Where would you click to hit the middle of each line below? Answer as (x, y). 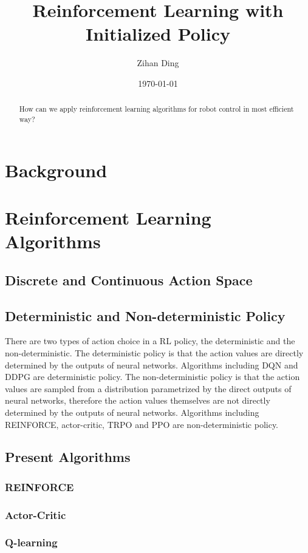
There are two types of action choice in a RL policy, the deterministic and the (150, 341)
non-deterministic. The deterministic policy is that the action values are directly (154, 352)
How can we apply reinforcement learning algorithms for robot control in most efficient (156, 109)
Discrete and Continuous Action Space (129, 280)
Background (56, 170)
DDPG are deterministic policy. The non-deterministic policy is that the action (152, 377)
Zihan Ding (158, 63)
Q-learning (31, 542)
